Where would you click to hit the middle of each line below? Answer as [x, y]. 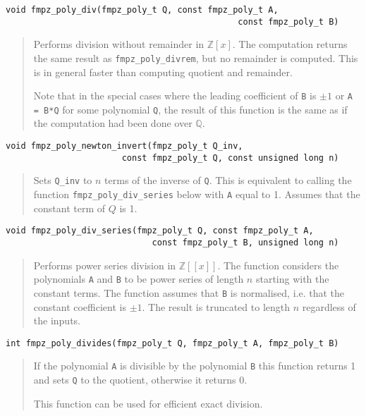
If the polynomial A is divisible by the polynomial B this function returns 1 [195, 366]
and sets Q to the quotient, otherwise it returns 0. [140, 379]
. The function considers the [278, 265]
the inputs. [57, 320]
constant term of [69, 208]
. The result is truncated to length [216, 306]
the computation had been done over [113, 123]
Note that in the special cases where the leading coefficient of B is [175, 96]
